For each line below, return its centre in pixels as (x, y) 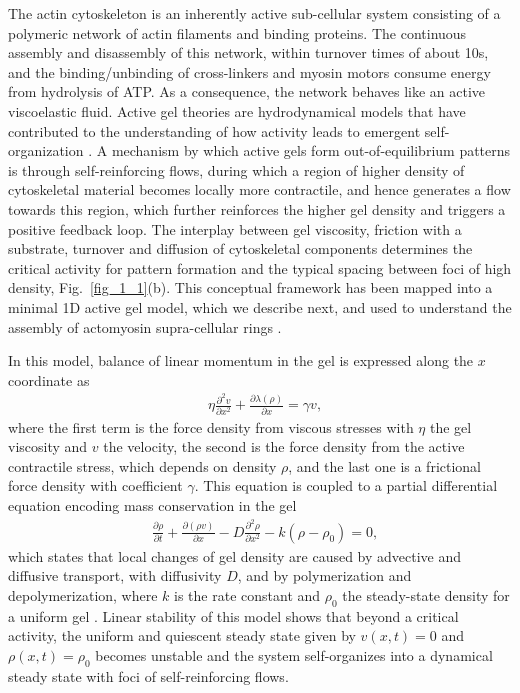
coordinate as (49, 379)
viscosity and (48, 446)
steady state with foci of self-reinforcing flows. (148, 675)
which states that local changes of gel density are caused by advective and (235, 555)
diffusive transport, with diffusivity (115, 575)
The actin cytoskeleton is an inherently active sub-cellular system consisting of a (254, 13)
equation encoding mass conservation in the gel (152, 505)
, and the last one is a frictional (385, 465)
